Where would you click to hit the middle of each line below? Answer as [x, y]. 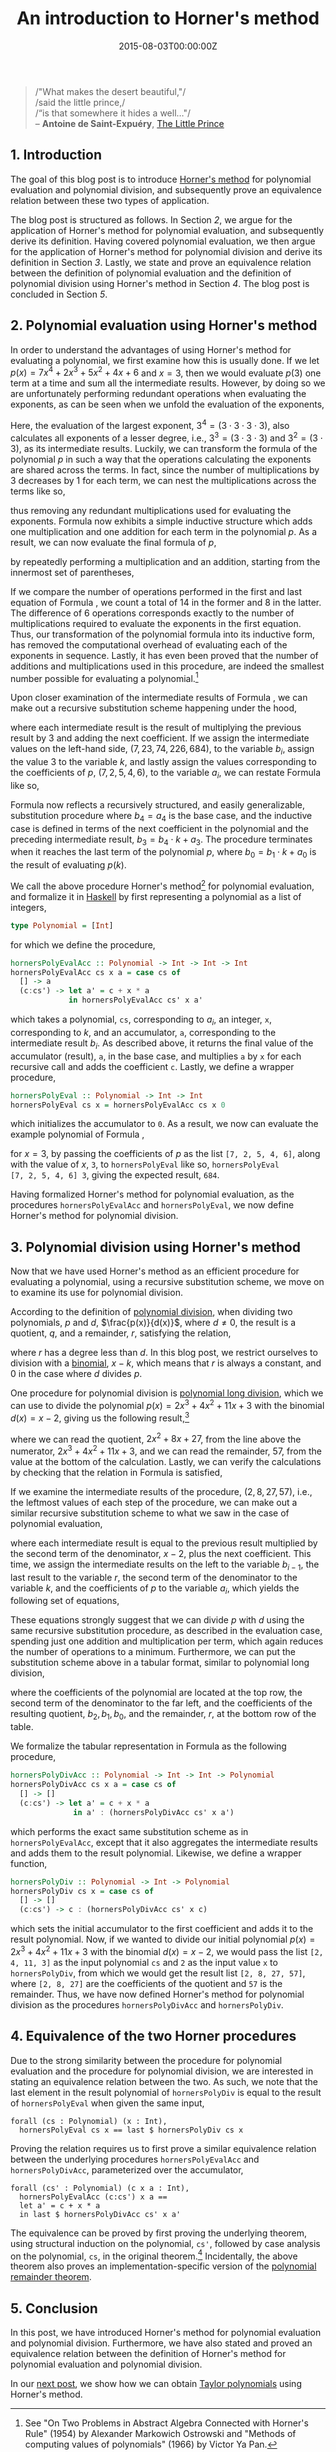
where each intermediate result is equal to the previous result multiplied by [164, 1543]
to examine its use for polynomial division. [96, 1293]
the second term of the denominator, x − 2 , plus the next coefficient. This [161, 1553]
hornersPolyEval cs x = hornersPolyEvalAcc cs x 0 [118, 1105]
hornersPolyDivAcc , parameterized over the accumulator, [127, 2169]
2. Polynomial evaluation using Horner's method [164, 325]
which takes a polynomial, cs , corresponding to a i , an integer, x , [141, 1020]
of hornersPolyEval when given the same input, [107, 2103]
